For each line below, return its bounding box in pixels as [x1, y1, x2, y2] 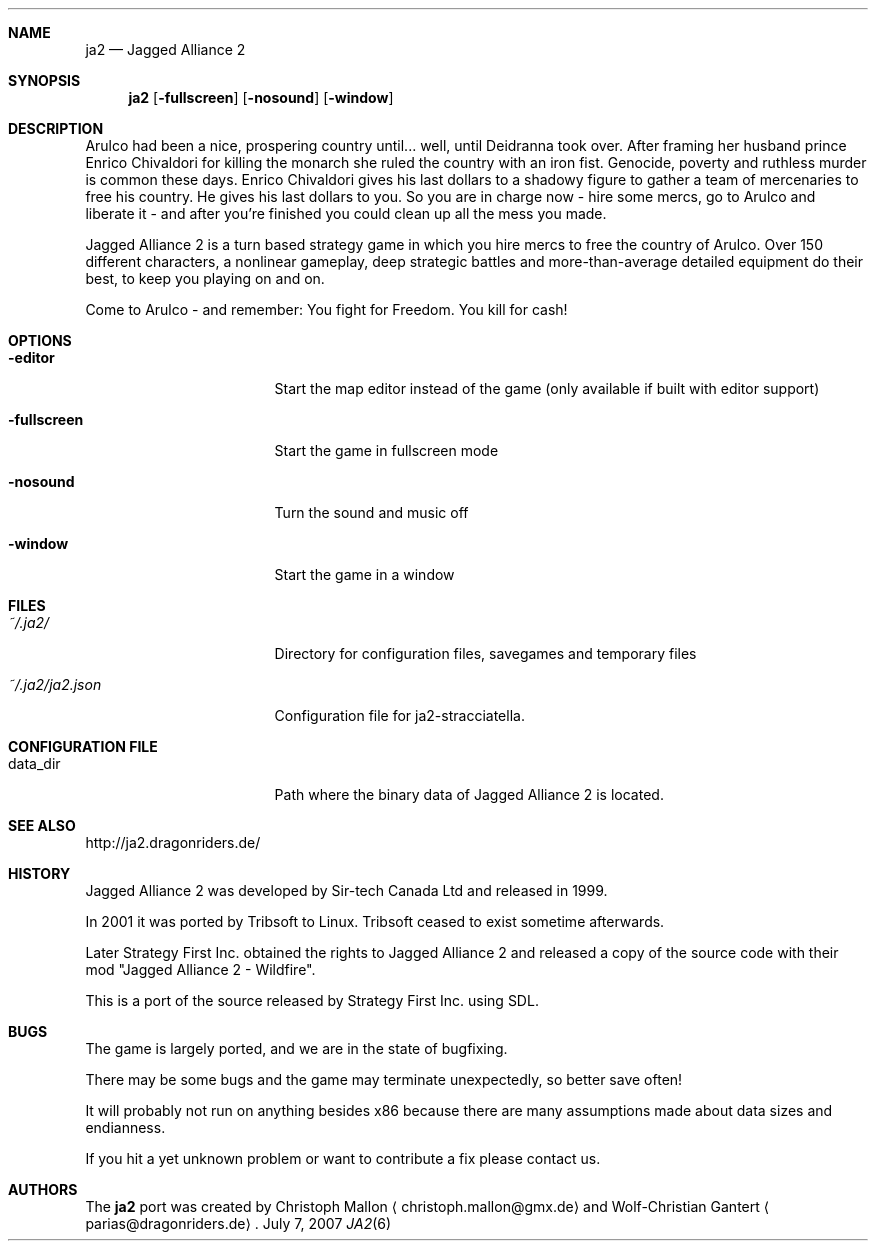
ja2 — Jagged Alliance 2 [85, 41, 246, 58]
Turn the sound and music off [274, 504, 469, 521]
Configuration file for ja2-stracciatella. [274, 707, 525, 724]
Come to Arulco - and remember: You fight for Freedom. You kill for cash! [85, 301, 568, 318]
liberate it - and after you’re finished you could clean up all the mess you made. [85, 205, 607, 222]
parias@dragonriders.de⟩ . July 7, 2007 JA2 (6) [85, 1215, 392, 1232]
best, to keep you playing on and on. [85, 270, 325, 287]
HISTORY [8, 865, 71, 882]
